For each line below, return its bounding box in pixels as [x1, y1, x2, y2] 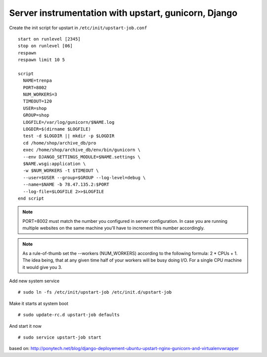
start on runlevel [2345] [18, 36, 81, 42]
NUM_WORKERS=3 [23, 92, 57, 98]
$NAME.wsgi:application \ [23, 161, 86, 166]
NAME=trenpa [23, 78, 52, 84]
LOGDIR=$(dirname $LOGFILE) [23, 126, 91, 132]
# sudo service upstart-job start [18, 335, 101, 340]
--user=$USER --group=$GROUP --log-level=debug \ [23, 175, 146, 180]
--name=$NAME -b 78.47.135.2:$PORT [23, 182, 110, 188]
